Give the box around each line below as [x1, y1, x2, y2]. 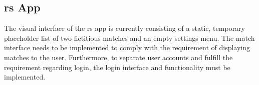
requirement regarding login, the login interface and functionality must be [4, 62, 230, 72]
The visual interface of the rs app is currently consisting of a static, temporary [4, 23, 245, 33]
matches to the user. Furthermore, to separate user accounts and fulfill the [4, 52, 233, 62]
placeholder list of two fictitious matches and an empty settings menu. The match [4, 32, 255, 43]
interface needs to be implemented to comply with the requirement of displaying [4, 42, 250, 53]
